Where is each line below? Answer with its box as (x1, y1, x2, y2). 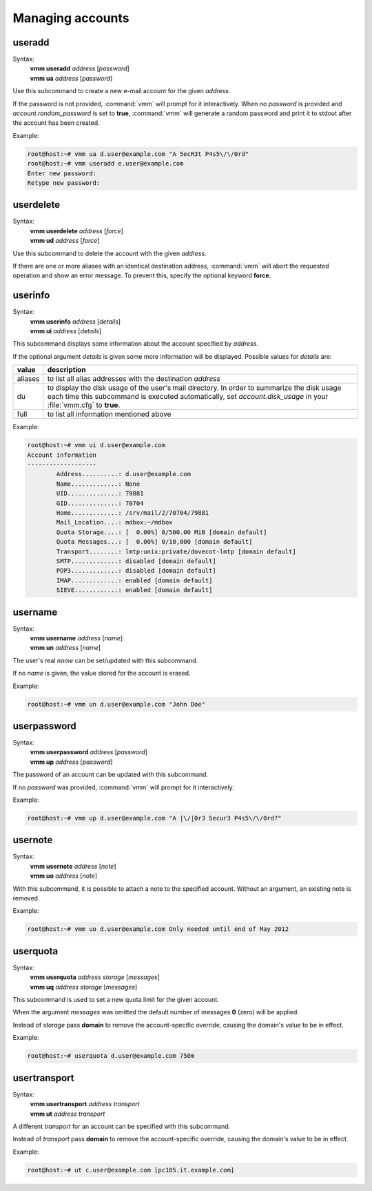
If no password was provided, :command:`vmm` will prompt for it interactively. (12, 783, 234, 791)
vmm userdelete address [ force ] (30, 226, 124, 235)
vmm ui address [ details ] (30, 327, 102, 335)
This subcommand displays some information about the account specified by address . (12, 339, 258, 348)
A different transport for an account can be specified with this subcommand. (12, 1122, 231, 1130)
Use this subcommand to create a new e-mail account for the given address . (12, 87, 231, 95)
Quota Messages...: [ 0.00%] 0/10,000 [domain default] (56, 538, 253, 546)
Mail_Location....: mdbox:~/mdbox (56, 518, 173, 526)
